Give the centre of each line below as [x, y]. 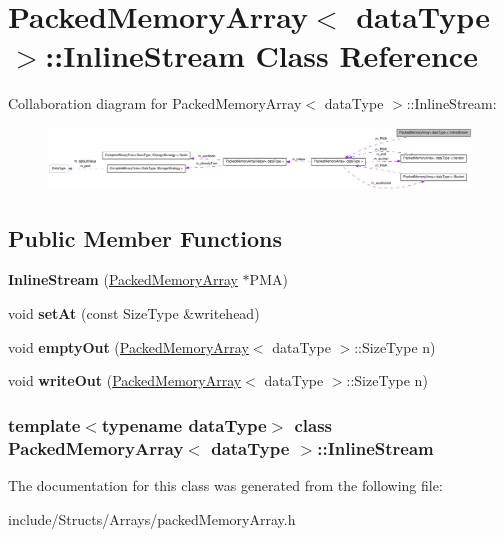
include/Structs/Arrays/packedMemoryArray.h [152, 518]
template [44, 424]
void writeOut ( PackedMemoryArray [125, 380]
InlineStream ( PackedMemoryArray [123, 279]
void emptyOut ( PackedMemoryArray [128, 346]
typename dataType [184, 424]
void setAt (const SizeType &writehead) [134, 312]
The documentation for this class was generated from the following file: [225, 484]
